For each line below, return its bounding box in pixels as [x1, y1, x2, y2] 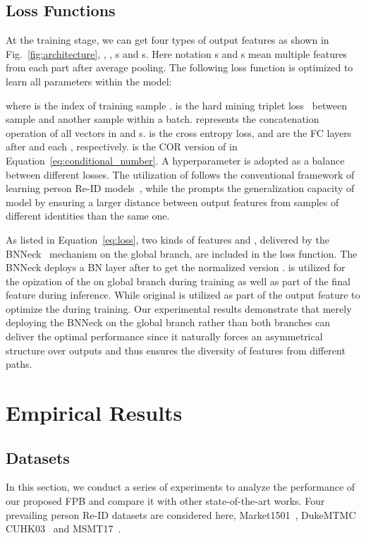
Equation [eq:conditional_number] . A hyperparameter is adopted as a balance [6, 153, 345, 167]
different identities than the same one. [6, 208, 170, 223]
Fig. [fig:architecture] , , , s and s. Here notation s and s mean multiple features [6, 46, 348, 61]
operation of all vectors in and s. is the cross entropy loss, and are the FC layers [6, 125, 352, 140]
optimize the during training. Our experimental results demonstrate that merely [6, 301, 352, 316]
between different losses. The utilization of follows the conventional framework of [6, 167, 355, 181]
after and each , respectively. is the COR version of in [6, 139, 238, 154]
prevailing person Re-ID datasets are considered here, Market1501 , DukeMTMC [6, 507, 356, 522]
